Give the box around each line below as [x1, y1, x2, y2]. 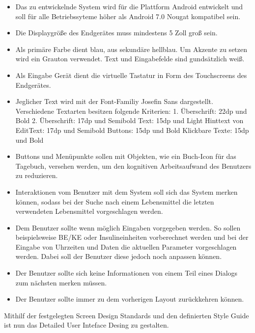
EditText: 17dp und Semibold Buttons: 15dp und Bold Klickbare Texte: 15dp [15, 125, 249, 135]
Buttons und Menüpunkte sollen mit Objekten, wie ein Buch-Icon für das [15, 151, 236, 161]
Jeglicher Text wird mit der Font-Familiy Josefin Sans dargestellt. [15, 96, 213, 106]
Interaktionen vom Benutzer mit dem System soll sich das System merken [15, 186, 238, 197]
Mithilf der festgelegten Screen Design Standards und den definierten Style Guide [4, 310, 249, 320]
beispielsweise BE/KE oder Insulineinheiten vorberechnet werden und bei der [15, 232, 249, 242]
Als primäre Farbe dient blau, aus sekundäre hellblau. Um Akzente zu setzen [15, 44, 248, 54]
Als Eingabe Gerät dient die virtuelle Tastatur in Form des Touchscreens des [15, 70, 247, 80]
